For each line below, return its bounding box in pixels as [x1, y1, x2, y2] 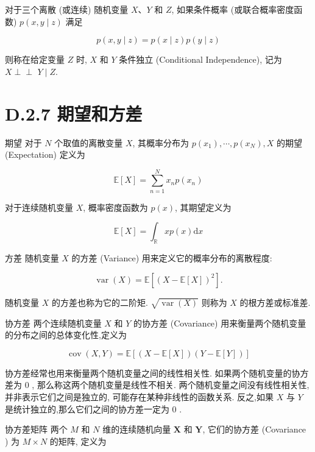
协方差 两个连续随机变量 [5, 316, 102, 329]
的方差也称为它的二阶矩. [51, 295, 148, 308]
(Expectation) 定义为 [5, 148, 85, 161]
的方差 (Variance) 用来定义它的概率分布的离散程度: [71, 252, 272, 264]
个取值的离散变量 [54, 136, 123, 149]
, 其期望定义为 [175, 200, 232, 213]
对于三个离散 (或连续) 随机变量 [5, 3, 129, 15]
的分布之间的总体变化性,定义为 [5, 328, 127, 341]
